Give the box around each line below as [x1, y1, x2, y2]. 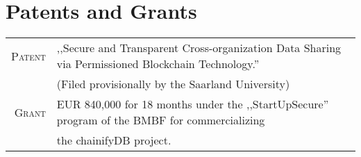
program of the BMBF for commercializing [56, 112, 265, 129]
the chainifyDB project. [56, 132, 171, 149]
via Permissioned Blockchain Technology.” [56, 56, 260, 72]
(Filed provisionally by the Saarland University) [56, 76, 290, 92]
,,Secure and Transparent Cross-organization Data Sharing [56, 40, 342, 56]
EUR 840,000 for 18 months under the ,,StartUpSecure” [56, 96, 329, 113]
